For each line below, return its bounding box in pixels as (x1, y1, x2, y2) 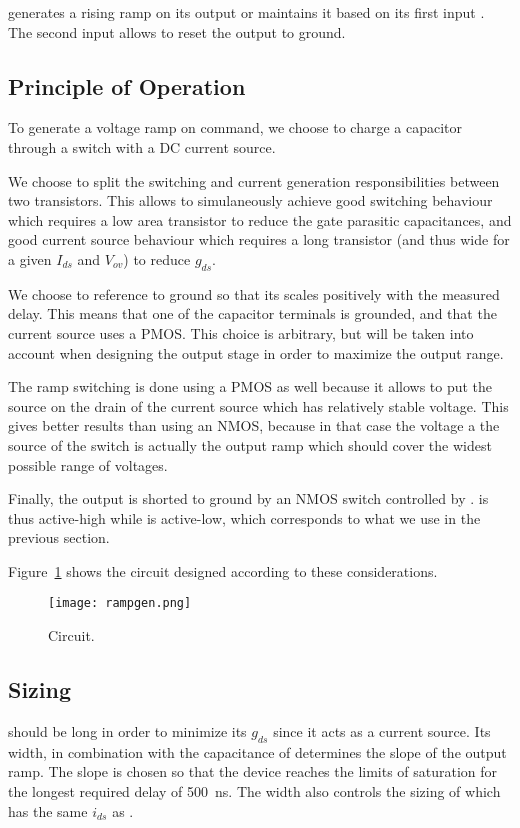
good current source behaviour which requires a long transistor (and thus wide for (8, 229, 510, 250)
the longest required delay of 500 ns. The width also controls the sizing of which (8, 780, 501, 801)
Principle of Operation (8, 70, 246, 101)
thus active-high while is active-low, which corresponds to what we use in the (8, 507, 481, 528)
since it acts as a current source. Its (273, 720, 491, 741)
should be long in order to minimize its (8, 720, 247, 741)
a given (8, 248, 52, 269)
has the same (8, 800, 88, 821)
